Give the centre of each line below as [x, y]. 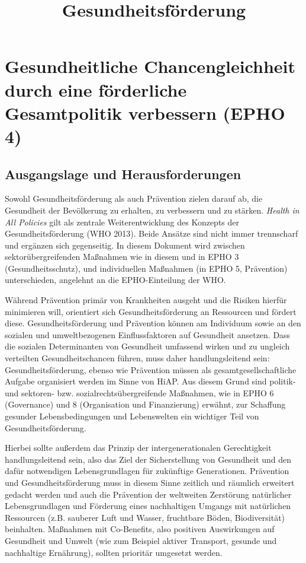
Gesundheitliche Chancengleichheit [150, 66]
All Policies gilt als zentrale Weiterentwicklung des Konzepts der [122, 222]
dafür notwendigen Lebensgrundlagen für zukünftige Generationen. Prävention [147, 471]
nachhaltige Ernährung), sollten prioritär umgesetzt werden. [114, 552]
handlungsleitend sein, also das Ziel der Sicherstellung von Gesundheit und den [148, 459]
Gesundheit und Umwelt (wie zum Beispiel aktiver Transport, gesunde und [141, 540]
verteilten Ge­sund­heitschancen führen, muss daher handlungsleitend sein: [137, 358]
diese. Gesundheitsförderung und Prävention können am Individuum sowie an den [153, 323]
